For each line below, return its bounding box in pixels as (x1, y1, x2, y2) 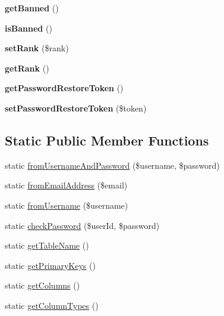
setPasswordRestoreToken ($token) (5, 101, 147, 114)
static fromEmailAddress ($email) (5, 179, 128, 191)
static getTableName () (5, 239, 89, 252)
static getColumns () (5, 279, 80, 292)
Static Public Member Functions (5, 131, 209, 149)
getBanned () (5, 2, 59, 14)
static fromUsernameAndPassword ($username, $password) (5, 159, 220, 171)
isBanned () (5, 21, 52, 34)
